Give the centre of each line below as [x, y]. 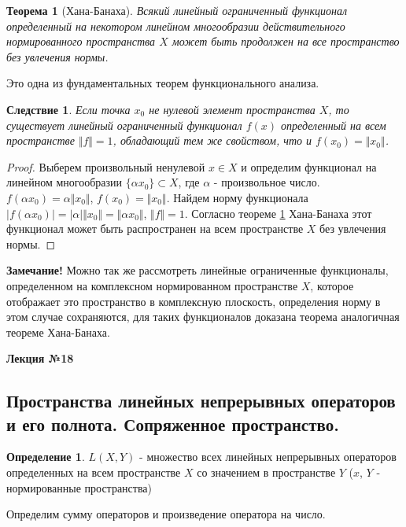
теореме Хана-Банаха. [58, 332]
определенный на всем [334, 125]
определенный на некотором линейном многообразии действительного [176, 26]
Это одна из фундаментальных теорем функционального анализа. [163, 83]
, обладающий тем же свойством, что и [212, 140]
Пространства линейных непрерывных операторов [201, 401]
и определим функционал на [309, 166]
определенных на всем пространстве [94, 472]
